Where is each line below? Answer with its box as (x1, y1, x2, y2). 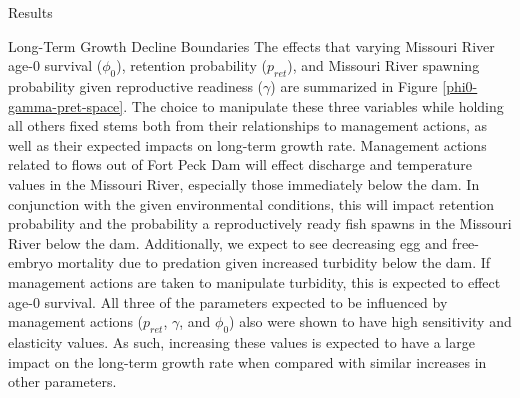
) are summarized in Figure (270, 75, 438, 96)
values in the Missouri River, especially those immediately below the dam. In (8, 173, 480, 194)
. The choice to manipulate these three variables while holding (123, 95, 504, 116)
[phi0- (442, 75, 478, 96)
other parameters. (8, 371, 117, 392)
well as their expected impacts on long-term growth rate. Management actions (8, 134, 487, 155)
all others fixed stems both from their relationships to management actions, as (8, 115, 488, 136)
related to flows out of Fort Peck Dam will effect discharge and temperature (8, 154, 473, 175)
